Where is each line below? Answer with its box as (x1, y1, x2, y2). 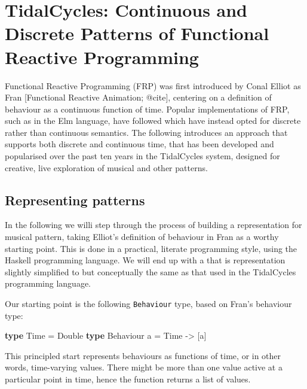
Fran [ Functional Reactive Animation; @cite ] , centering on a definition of (5, 91, 272, 104)
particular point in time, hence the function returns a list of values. (5, 373, 251, 385)
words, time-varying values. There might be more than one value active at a (5, 361, 283, 373)
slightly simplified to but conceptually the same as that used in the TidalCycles (5, 265, 296, 278)
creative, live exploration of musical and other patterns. (5, 161, 208, 174)
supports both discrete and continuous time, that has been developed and (5, 138, 274, 150)
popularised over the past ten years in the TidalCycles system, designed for (5, 150, 280, 162)
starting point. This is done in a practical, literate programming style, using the (5, 242, 297, 254)
